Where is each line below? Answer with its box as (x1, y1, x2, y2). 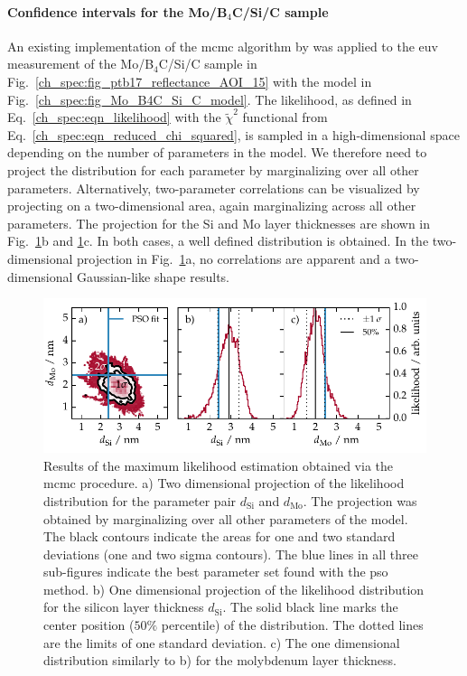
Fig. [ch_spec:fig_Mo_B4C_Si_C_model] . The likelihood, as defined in (7, 89, 412, 108)
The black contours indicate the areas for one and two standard (43, 527, 396, 546)
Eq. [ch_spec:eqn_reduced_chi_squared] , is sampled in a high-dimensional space (7, 125, 460, 144)
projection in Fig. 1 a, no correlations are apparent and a (77, 249, 391, 268)
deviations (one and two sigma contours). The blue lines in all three (43, 544, 418, 563)
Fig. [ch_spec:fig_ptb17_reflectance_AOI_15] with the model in (7, 71, 372, 90)
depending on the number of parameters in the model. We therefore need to (7, 143, 427, 162)
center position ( (43, 615, 135, 634)
